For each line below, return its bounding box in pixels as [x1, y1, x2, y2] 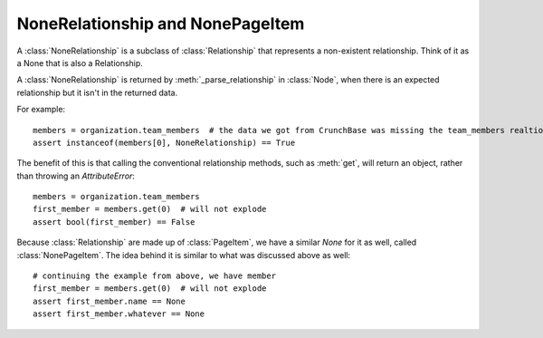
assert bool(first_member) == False [33, 217, 195, 227]
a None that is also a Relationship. [16, 57, 144, 68]
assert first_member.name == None [33, 295, 186, 306]
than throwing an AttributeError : [16, 170, 136, 181]
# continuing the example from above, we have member [33, 271, 276, 281]
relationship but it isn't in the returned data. [16, 87, 178, 98]
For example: [16, 104, 66, 115]
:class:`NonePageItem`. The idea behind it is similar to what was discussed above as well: [16, 249, 351, 260]
